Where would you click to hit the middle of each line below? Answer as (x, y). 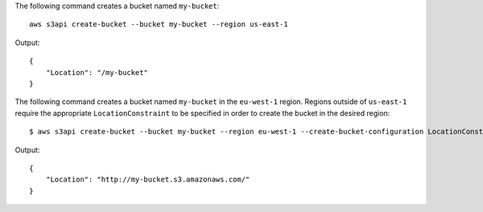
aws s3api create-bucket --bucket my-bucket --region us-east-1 (159, 25)
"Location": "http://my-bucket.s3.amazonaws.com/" (148, 180)
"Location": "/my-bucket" (97, 72)
